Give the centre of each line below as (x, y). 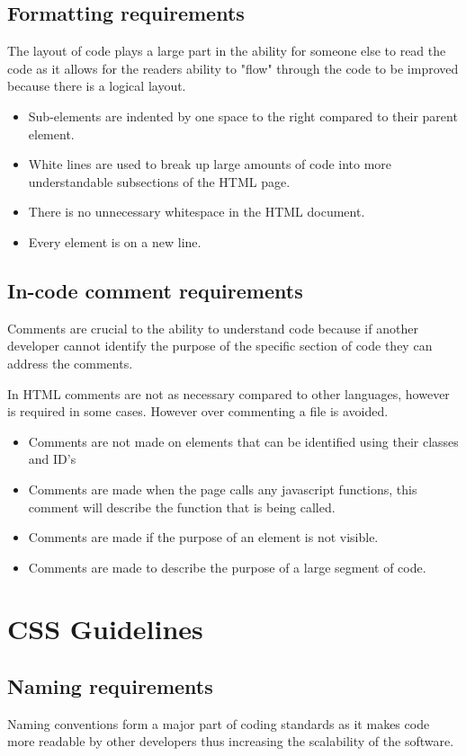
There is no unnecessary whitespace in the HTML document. (197, 212)
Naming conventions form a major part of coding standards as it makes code (219, 723)
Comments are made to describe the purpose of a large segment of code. (227, 567)
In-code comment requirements (155, 290)
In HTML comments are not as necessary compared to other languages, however (229, 393)
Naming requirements (110, 686)
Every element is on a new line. (115, 241)
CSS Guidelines (105, 629)
